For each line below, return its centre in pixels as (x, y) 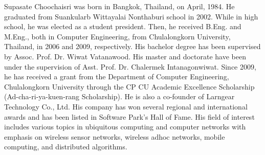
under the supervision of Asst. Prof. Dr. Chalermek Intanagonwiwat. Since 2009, (130, 66)
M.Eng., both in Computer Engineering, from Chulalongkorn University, (117, 36)
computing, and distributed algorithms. (66, 147)
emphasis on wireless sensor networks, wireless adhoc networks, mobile (115, 136)
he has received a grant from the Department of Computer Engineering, (117, 76)
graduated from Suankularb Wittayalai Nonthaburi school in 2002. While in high (131, 16)
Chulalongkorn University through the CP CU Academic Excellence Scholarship (129, 86)
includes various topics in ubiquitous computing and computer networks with (125, 127)
